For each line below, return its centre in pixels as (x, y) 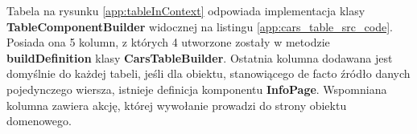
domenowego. (39, 121)
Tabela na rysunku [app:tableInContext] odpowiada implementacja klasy (186, 10)
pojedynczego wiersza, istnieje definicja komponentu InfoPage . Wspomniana (197, 89)
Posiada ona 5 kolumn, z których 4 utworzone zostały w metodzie (168, 42)
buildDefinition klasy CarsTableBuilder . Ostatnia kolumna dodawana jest (200, 57)
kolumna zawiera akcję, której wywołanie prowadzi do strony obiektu (177, 105)
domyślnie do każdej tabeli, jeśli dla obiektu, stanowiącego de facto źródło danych (208, 73)
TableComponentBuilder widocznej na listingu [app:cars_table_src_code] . (200, 26)
